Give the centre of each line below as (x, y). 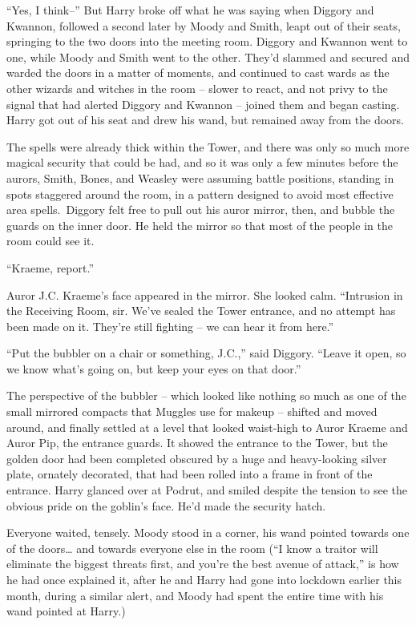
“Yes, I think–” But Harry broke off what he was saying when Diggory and (190, 10)
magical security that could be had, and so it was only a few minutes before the (202, 162)
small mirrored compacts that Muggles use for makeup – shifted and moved (192, 411)
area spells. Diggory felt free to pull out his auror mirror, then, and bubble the (201, 210)
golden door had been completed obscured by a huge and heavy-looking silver (197, 458)
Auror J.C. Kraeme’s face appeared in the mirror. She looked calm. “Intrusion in (205, 294)
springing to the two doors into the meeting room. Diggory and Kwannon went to (207, 41)
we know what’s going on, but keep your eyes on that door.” (154, 368)
